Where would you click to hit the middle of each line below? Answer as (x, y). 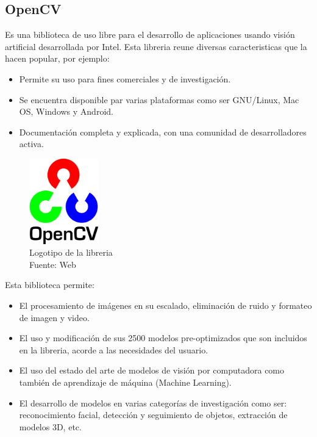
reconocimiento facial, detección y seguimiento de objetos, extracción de (153, 415)
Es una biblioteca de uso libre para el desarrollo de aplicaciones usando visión (150, 34)
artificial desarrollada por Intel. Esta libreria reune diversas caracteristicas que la (156, 46)
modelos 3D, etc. (50, 426)
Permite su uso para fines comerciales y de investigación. (125, 78)
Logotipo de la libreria (71, 252)
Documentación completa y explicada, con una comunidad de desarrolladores (163, 132)
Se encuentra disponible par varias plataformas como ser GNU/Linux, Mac (159, 99)
